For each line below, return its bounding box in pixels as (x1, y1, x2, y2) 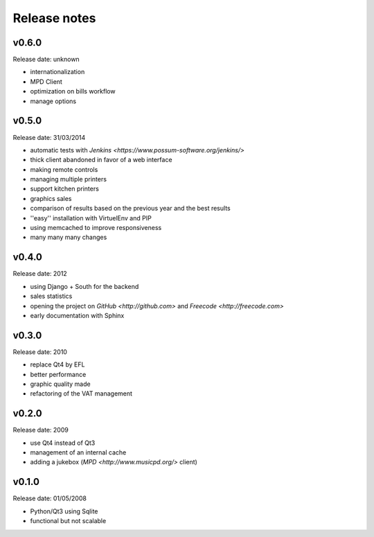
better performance (30, 370, 87, 378)
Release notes (12, 10, 96, 26)
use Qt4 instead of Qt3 (30, 439, 96, 447)
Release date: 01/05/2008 (12, 494, 87, 502)
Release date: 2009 (12, 426, 69, 434)
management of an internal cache (30, 448, 127, 457)
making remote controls (30, 165, 98, 173)
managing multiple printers (30, 175, 107, 184)
